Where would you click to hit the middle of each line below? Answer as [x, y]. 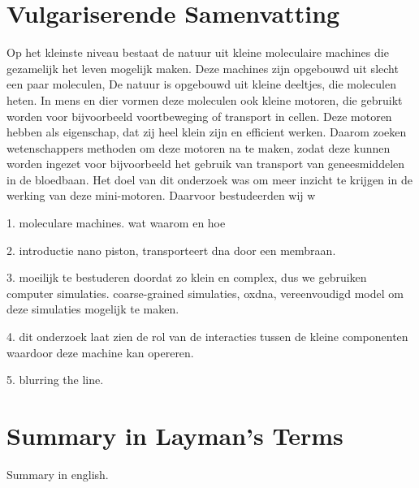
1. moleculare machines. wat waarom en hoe [116, 223]
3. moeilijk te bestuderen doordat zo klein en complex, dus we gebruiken [187, 277]
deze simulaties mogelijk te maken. [93, 309]
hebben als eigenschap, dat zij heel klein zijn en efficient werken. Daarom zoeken [207, 132]
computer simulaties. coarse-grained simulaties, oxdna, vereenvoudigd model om [205, 293]
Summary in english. [58, 474]
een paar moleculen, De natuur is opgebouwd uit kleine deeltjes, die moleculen [201, 84]
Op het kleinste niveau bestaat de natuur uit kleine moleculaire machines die [198, 52]
